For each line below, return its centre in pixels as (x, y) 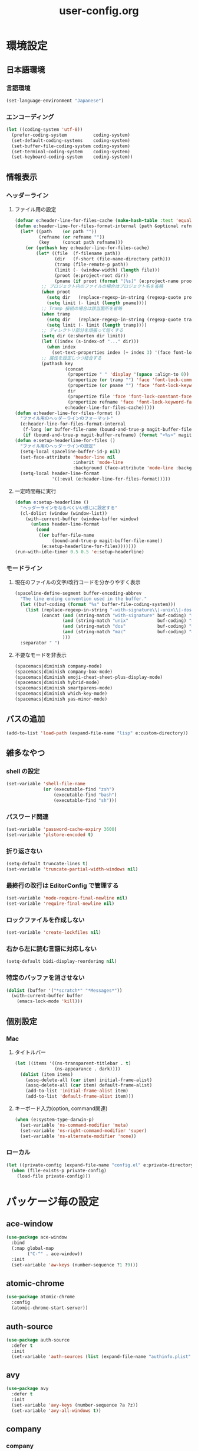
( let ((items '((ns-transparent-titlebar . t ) (73, 1063)
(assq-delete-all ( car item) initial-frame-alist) (89, 1080)
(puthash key (57, 363)
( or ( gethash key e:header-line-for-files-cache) (88, 248)
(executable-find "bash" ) (85, 795)
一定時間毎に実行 (35, 491)
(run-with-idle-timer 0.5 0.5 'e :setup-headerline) (79, 552)
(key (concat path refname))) (81, 243)
